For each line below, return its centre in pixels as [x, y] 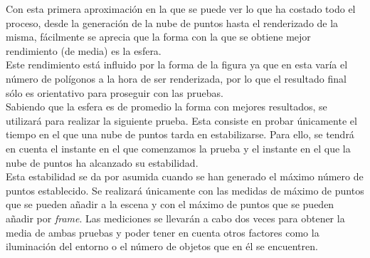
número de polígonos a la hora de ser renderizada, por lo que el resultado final [176, 78]
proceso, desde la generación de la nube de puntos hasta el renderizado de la [172, 22]
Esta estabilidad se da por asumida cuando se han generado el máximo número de [185, 176]
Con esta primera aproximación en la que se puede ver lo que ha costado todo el [181, 9]
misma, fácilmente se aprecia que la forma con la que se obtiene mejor [158, 37]
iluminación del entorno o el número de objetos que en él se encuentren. [162, 246]
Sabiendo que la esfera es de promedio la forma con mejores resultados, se [166, 107]
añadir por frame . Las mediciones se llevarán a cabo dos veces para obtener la [175, 218]
